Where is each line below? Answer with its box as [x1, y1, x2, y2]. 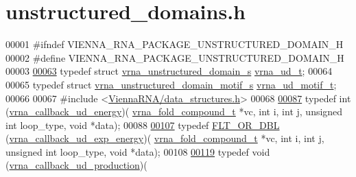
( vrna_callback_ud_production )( [5, 158, 147, 172]
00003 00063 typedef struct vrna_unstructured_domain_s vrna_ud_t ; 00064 [5, 64, 333, 78]
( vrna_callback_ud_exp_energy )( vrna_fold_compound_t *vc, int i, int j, [5, 131, 324, 145]
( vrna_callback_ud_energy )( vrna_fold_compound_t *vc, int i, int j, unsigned [5, 104, 343, 119]
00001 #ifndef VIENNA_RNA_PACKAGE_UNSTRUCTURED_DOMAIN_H [5, 37, 344, 51]
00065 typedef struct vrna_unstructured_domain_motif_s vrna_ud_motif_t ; [5, 77, 337, 91]
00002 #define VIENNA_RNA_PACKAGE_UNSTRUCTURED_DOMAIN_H [5, 50, 344, 64]
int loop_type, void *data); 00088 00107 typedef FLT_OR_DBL [5, 117, 280, 132]
